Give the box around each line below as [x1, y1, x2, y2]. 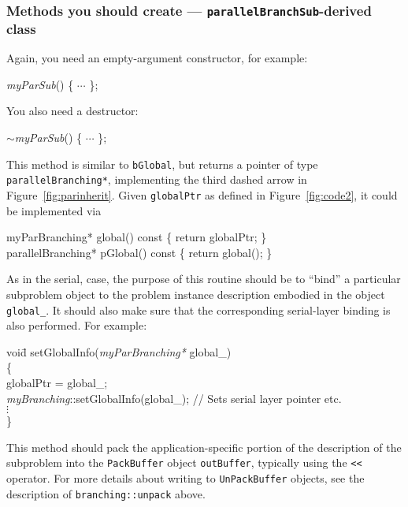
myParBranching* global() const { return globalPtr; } [6, 229, 267, 245]
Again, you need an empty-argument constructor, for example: [6, 50, 308, 66]
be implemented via [6, 202, 102, 218]
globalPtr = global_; [6, 375, 108, 391]
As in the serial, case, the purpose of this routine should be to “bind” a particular [6, 270, 401, 287]
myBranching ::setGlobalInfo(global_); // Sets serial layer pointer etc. [6, 390, 342, 406]
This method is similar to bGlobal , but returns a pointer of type [6, 155, 318, 172]
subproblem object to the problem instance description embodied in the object [6, 286, 385, 303]
